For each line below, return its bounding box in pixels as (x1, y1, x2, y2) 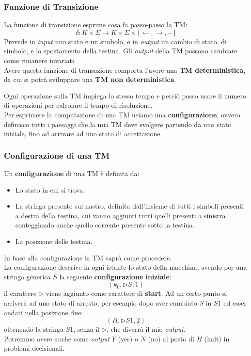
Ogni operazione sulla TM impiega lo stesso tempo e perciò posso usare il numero (4, 90, 246, 100)
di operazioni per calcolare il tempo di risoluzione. (4, 100, 153, 110)
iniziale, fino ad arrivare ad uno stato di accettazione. (4, 129, 162, 139)
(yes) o (118, 333, 138, 343)
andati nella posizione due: (4, 307, 83, 317)
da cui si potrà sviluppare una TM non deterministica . (4, 74, 176, 84)
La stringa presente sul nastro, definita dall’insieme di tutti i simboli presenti (15, 201, 244, 211)
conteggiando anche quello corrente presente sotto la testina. (15, 220, 195, 230)
